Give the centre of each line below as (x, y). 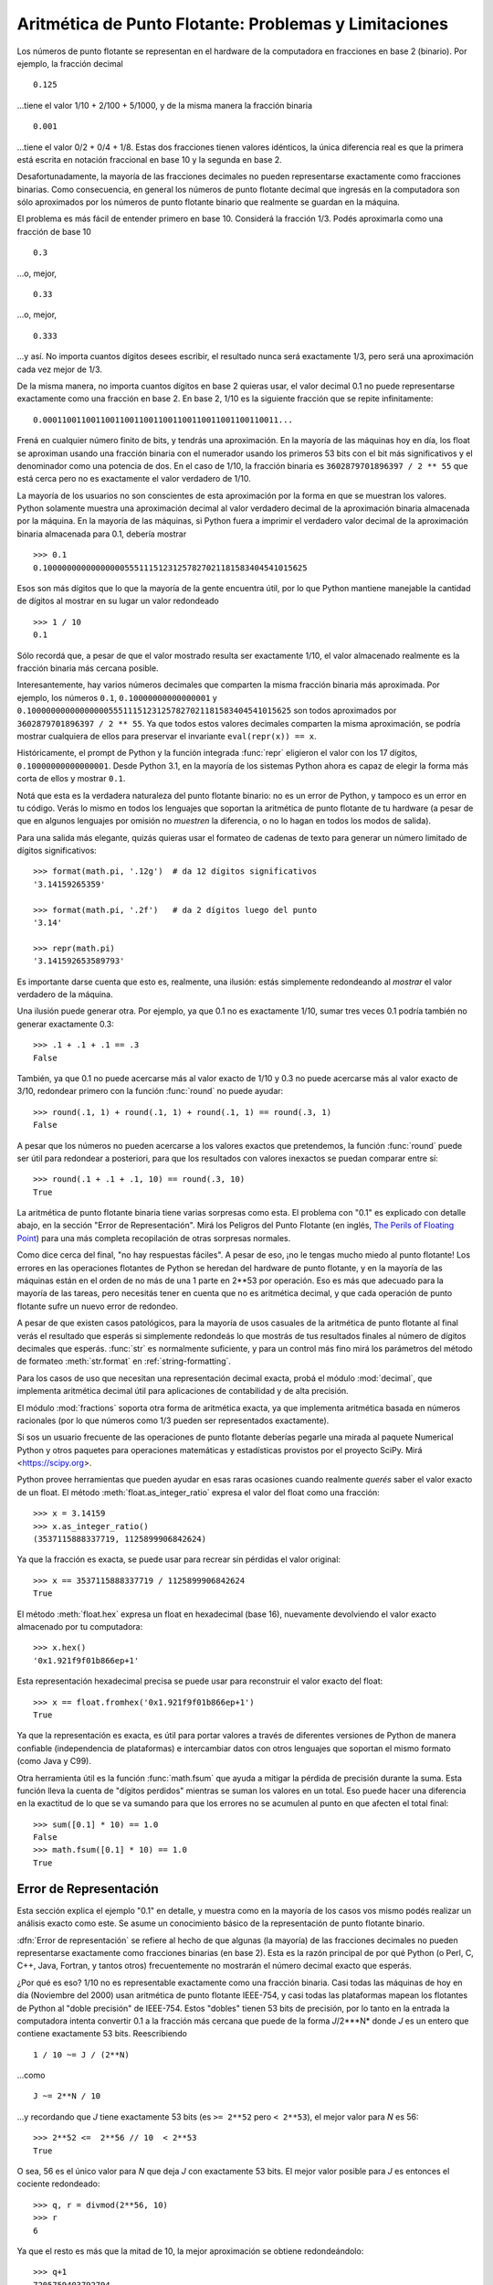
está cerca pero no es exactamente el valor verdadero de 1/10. (134, 479)
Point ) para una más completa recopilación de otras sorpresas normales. (154, 1238)
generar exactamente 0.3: (65, 1024)
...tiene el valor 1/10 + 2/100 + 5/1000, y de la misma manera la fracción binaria (165, 105)
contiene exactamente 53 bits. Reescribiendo (102, 2034)
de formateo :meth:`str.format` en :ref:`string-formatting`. (124, 1361)
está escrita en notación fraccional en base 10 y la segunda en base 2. (149, 159)
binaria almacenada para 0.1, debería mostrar (102, 534)
